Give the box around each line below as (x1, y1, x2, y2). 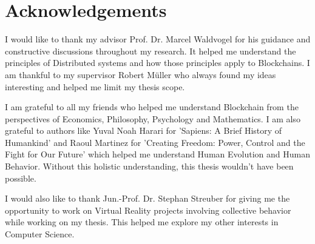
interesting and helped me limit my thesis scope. (5, 80, 185, 93)
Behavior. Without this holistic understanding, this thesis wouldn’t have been (5, 160, 294, 173)
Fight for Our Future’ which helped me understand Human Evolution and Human (5, 148, 310, 160)
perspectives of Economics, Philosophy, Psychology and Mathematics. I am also (5, 112, 300, 125)
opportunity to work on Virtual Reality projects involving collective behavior (5, 203, 291, 216)
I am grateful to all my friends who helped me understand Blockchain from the (5, 101, 299, 113)
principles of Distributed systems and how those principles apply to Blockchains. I (5, 56, 310, 69)
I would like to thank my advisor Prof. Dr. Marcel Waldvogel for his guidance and (5, 33, 311, 45)
